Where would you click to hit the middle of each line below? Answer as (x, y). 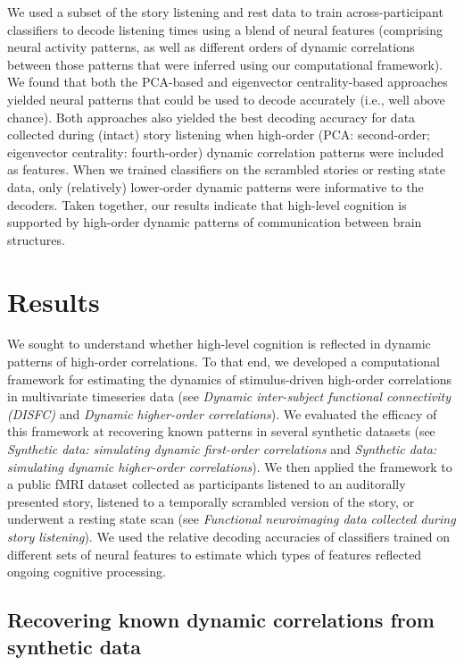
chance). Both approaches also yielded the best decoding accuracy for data (211, 117)
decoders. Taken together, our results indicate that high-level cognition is (207, 204)
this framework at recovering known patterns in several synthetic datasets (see (221, 431)
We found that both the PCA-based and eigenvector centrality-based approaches (228, 82)
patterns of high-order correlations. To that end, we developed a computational (224, 362)
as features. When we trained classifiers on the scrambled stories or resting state (226, 169)
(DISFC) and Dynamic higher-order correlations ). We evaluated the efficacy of (222, 413)
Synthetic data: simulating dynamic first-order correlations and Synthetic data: (222, 449)
